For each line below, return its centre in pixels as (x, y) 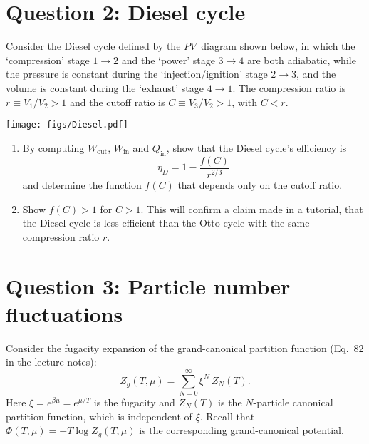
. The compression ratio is (289, 87)
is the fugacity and (134, 402)
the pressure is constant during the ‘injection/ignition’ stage (137, 74)
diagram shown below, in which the (278, 46)
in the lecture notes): (51, 362)
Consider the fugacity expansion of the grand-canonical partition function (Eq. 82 (185, 347)
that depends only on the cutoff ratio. (260, 184)
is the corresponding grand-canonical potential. (241, 430)
